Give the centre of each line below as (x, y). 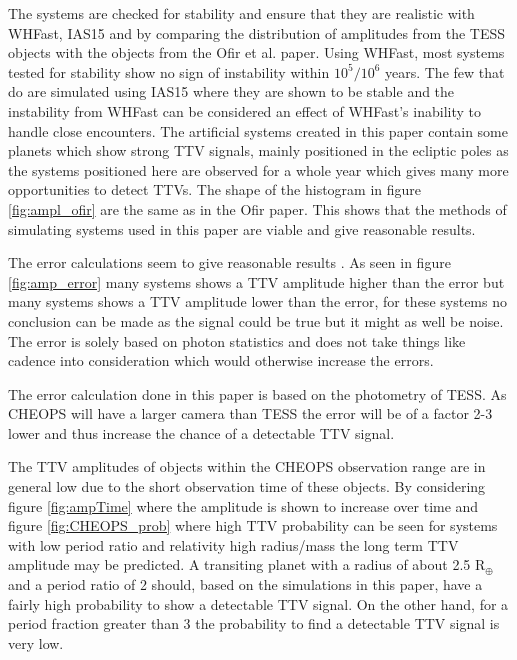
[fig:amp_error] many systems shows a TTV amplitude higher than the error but (256, 281)
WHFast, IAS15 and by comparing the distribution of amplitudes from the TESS (257, 32)
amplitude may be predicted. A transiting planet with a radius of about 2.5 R (247, 564)
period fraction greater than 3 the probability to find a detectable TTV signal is (254, 623)
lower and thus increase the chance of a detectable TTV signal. (201, 432)
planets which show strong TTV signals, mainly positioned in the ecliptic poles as (258, 150)
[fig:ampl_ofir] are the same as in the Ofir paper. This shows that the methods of (257, 208)
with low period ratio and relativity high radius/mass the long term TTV (233, 544)
